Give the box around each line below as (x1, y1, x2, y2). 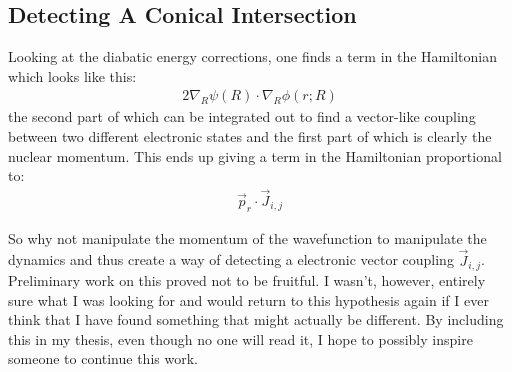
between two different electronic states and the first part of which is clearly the (8, 126, 492, 147)
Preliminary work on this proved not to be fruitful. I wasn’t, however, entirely (8, 270, 486, 291)
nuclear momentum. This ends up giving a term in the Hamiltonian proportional (8, 145, 502, 166)
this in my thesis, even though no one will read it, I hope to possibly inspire (8, 328, 473, 349)
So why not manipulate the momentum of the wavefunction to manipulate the (8, 227, 487, 248)
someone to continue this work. (8, 348, 198, 369)
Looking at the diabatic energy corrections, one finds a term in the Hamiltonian (8, 46, 497, 67)
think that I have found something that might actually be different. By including (8, 309, 504, 330)
